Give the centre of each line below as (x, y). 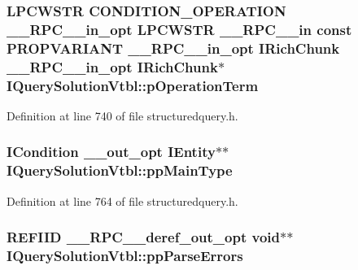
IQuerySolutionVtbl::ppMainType (120, 170)
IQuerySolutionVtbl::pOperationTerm (133, 85)
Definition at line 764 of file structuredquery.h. (122, 200)
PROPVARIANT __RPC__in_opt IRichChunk (173, 48)
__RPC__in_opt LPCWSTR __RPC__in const (179, 29)
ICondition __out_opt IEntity (111, 152)
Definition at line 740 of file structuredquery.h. (122, 115)
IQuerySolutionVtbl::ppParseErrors (125, 256)
